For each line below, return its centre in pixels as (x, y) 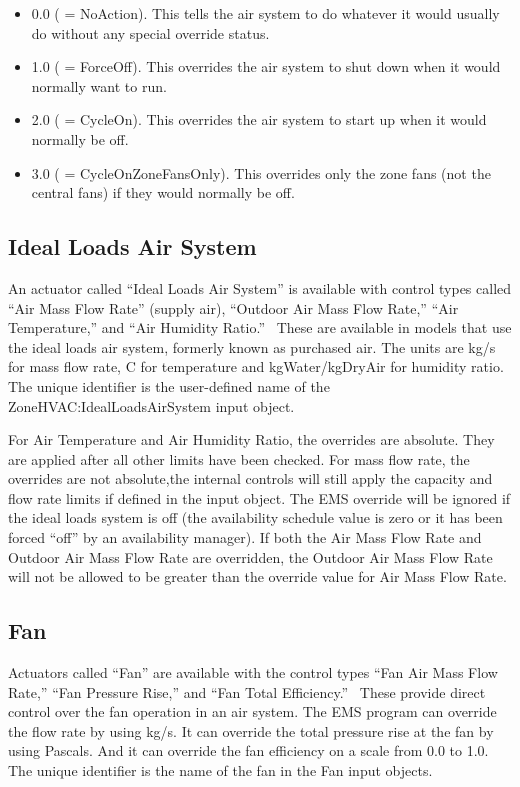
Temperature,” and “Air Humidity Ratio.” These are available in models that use (260, 327)
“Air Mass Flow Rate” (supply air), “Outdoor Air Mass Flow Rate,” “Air (233, 307)
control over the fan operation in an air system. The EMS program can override (252, 711)
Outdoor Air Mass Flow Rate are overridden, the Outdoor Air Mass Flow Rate (250, 556)
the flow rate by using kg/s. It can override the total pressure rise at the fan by (251, 730)
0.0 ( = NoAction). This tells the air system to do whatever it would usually (265, 13)
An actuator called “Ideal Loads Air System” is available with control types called (260, 287)
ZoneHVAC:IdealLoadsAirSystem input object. (151, 405)
